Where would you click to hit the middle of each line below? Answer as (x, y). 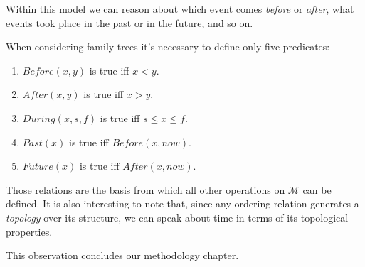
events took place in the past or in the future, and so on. (129, 22)
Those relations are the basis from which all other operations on (146, 189)
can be (317, 189)
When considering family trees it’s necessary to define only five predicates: (168, 47)
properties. (29, 231)
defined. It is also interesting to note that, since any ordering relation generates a (182, 203)
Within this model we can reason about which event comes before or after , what (180, 9)
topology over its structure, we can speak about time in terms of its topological (177, 217)
